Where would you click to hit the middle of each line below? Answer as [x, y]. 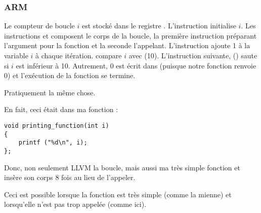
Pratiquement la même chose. [50, 92]
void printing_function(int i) [57, 126]
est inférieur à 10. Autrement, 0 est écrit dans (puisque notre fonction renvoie [136, 65]
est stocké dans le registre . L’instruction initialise [159, 26]
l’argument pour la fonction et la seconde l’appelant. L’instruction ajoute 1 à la [127, 45]
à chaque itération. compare [79, 55]
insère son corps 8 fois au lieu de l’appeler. [70, 177]
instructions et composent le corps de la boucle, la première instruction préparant [130, 35]
